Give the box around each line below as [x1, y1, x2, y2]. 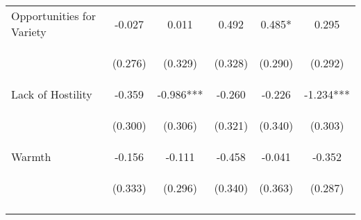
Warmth [11, 149, 51, 164]
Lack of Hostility [11, 86, 92, 102]
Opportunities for [11, 8, 96, 24]
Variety [11, 24, 47, 40]
